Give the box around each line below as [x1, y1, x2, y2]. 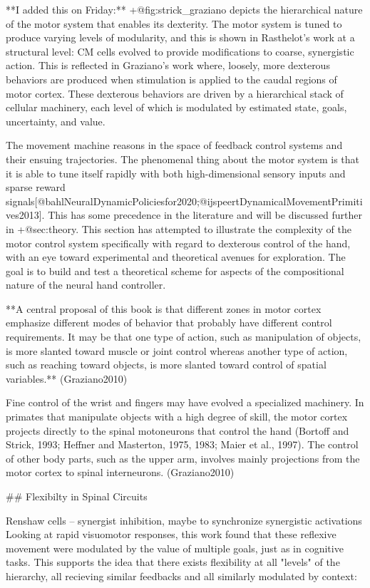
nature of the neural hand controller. [6, 277, 166, 292]
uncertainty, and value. [6, 113, 106, 128]
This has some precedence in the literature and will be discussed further [48, 207, 363, 222]
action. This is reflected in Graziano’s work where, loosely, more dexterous [6, 58, 330, 73]
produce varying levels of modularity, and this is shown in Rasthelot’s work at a [6, 30, 355, 45]
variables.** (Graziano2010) [6, 371, 128, 386]
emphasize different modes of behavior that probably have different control [6, 315, 332, 330]
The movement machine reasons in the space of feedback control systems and [6, 138, 343, 153]
